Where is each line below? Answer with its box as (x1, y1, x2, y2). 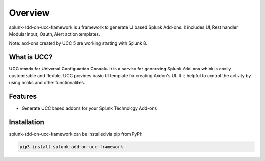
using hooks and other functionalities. (9, 80, 85, 86)
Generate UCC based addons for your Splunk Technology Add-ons (21, 105, 157, 111)
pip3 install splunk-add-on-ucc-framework (19, 144, 123, 149)
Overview (9, 7, 50, 18)
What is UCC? (9, 53, 53, 61)
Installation (9, 118, 44, 126)
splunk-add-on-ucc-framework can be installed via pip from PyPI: (9, 131, 142, 137)
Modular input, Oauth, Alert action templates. (9, 31, 100, 37)
